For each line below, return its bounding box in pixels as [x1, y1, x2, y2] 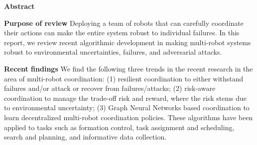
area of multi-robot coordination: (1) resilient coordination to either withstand [4, 73, 244, 83]
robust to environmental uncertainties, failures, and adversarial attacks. [4, 47, 222, 57]
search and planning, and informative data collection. [4, 132, 167, 142]
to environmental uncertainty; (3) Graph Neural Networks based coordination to [4, 102, 250, 113]
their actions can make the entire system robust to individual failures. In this [4, 27, 240, 38]
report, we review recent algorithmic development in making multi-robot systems [4, 37, 251, 47]
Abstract [4, 1, 35, 11]
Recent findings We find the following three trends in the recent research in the [4, 63, 253, 73]
